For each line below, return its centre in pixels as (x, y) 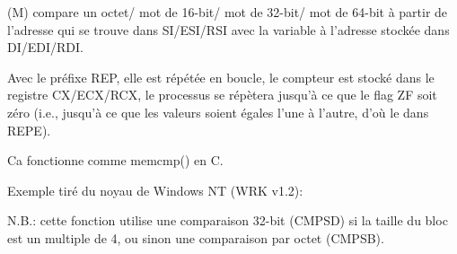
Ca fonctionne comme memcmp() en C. (115, 160)
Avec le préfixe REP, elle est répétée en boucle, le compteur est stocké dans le (221, 77)
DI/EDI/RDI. (45, 47)
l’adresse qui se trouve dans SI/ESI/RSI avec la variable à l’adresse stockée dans (228, 29)
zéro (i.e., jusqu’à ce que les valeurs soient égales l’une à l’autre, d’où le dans (218, 112)
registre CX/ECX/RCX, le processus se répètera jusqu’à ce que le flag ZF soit (222, 95)
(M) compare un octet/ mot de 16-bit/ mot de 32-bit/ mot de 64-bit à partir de (228, 12)
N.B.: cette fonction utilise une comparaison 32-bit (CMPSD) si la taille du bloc (228, 220)
